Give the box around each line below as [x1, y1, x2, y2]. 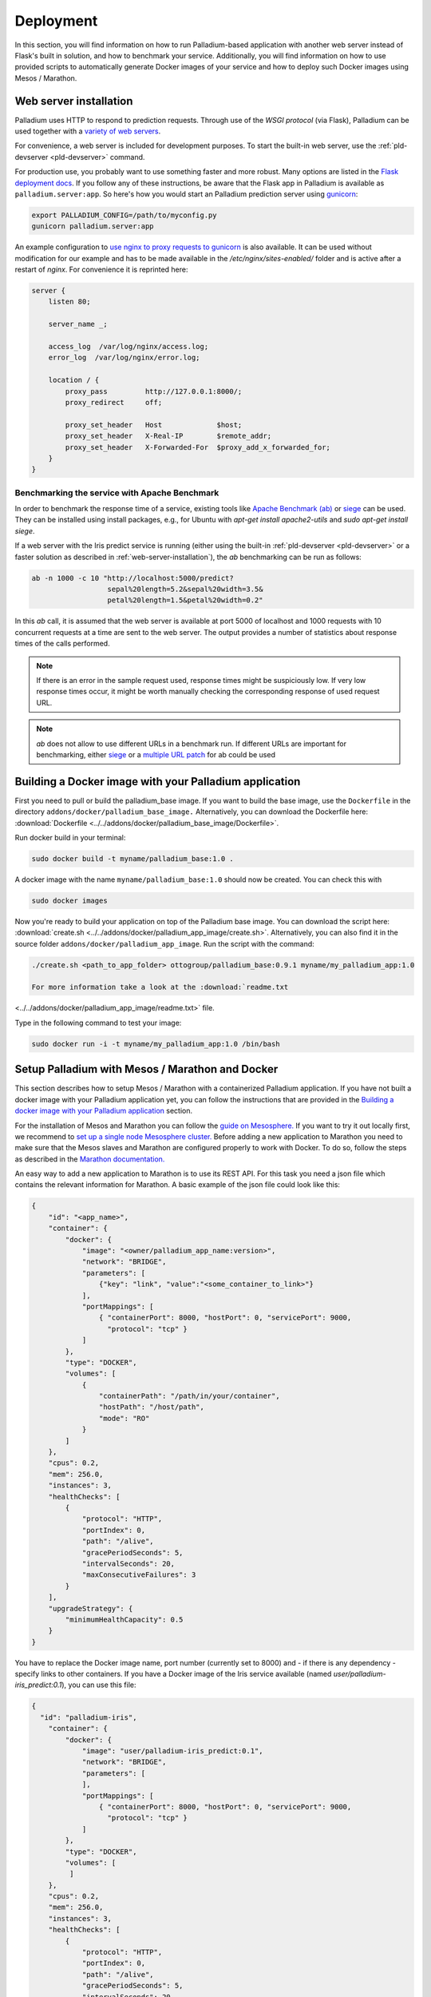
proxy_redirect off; [65, 398, 163, 407]
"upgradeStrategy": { [48, 1604, 133, 1613]
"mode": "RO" [98, 1414, 150, 1423]
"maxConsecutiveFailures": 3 [81, 1570, 196, 1579]
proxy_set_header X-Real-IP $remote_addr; [65, 431, 272, 441]
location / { [48, 375, 100, 385]
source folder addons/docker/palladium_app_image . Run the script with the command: [14, 939, 314, 948]
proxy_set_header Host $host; [65, 420, 243, 429]
